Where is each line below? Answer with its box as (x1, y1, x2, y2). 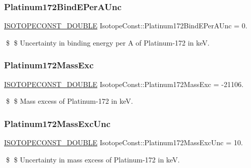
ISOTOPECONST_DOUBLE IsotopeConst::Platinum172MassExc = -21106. (4, 78, 244, 89)
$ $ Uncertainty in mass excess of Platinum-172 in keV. (6, 154, 180, 164)
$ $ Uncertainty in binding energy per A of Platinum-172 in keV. (6, 37, 210, 48)
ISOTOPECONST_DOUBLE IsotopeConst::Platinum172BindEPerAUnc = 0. (4, 20, 247, 31)
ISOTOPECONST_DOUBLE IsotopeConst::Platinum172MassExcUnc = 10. (4, 137, 243, 148)
